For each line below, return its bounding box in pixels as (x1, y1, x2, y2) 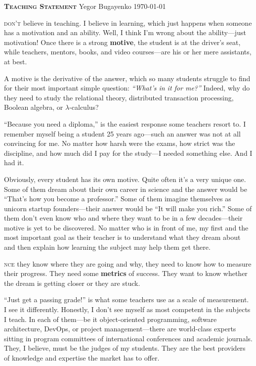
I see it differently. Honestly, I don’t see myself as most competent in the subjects (4, 304, 251, 315)
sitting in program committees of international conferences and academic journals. (4, 333, 253, 343)
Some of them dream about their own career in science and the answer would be (4, 183, 247, 194)
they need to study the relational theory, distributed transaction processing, (4, 92, 234, 102)
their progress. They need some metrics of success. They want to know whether (4, 268, 248, 278)
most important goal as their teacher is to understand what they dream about (4, 232, 241, 242)
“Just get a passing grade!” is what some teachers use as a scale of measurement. (4, 294, 249, 305)
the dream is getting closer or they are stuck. (4, 277, 140, 288)
